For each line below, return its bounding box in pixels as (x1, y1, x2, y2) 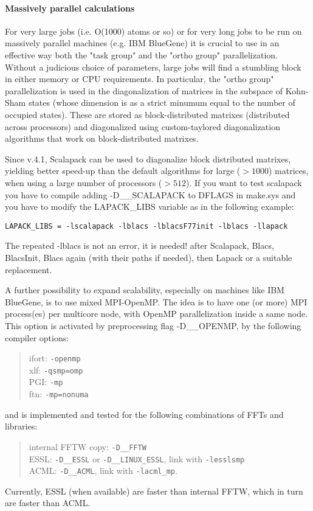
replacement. (5, 263, 52, 276)
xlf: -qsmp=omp (29, 363, 83, 376)
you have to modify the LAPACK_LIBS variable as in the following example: (5, 200, 294, 213)
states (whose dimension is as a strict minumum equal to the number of (28, 96, 295, 109)
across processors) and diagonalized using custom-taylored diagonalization (5, 120, 280, 133)
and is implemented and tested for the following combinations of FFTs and (5, 408, 284, 420)
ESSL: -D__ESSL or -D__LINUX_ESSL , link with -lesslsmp (29, 452, 245, 465)
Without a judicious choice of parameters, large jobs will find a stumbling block (5, 60, 301, 73)
